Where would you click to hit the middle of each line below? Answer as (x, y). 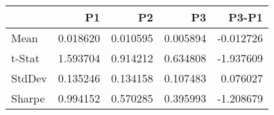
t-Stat (25, 58)
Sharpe (28, 98)
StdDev (29, 78)
